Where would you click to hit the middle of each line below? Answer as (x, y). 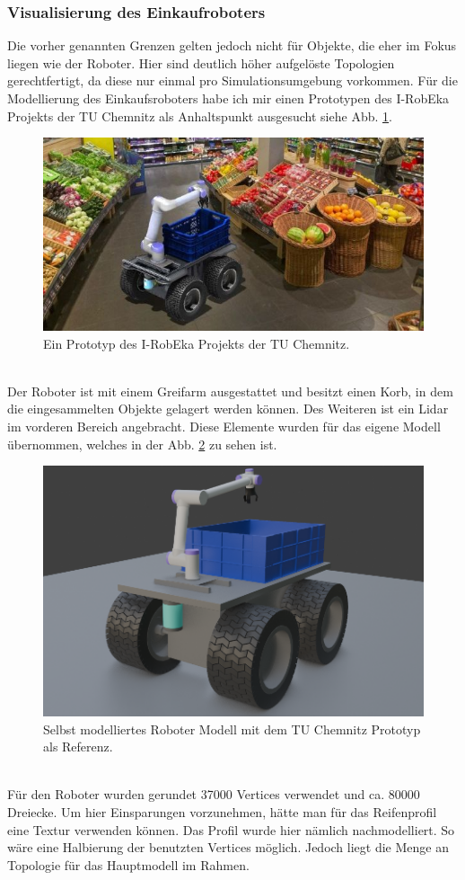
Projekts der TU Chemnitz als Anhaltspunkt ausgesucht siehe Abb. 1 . (200, 116)
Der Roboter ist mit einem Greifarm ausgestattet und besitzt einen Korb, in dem (230, 391)
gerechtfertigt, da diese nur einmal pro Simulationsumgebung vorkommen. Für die (232, 80)
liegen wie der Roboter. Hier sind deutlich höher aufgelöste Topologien (201, 62)
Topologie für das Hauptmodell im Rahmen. (128, 864)
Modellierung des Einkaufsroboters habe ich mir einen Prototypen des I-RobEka (228, 98)
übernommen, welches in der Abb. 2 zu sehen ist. (142, 444)
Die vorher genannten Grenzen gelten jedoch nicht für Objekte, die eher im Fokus (232, 45)
